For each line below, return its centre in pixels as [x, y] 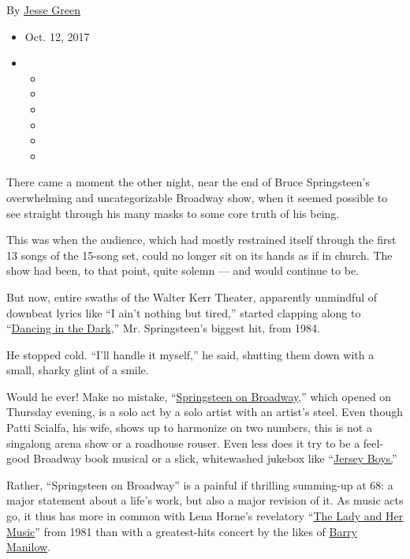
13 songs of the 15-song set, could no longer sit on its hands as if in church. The [199, 255]
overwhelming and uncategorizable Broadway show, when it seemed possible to [197, 197]
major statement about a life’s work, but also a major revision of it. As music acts [205, 500]
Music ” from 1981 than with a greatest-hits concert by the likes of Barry [182, 531]
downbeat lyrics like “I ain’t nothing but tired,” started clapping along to [184, 312]
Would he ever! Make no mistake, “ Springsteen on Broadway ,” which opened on [199, 396]
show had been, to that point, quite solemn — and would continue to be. [183, 270]
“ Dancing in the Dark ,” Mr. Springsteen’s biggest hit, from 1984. [163, 328]
